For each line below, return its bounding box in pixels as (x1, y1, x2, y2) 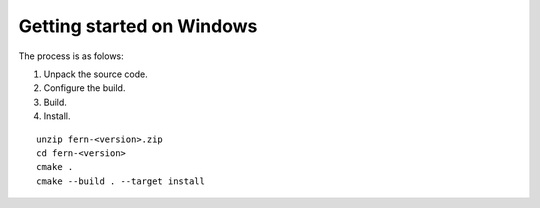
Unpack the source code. (43, 68, 149, 80)
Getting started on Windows (18, 15, 258, 37)
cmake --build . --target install (36, 175, 205, 187)
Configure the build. (43, 82, 126, 94)
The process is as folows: (18, 50, 124, 62)
